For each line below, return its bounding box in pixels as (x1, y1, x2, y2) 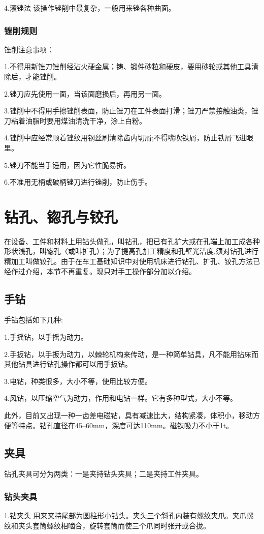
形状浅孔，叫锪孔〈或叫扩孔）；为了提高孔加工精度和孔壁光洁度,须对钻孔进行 (4, 246, 258, 256)
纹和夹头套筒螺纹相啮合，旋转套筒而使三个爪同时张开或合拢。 (4, 520, 210, 530)
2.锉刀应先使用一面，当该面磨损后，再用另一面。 (4, 88, 166, 99)
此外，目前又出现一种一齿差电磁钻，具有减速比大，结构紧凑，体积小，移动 (4, 410, 253, 421)
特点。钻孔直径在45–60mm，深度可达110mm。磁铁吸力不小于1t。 (18, 420, 234, 430)
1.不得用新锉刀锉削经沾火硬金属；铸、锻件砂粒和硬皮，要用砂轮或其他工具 (4, 61, 251, 72)
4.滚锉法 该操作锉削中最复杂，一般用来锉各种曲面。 (4, 3, 176, 13)
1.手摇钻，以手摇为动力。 (4, 332, 88, 342)
